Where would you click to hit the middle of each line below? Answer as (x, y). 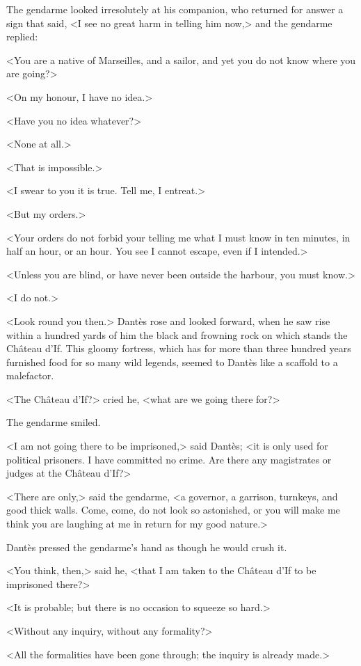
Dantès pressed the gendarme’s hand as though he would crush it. (147, 547)
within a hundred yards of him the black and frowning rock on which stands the (177, 334)
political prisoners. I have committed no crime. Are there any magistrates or (169, 459)
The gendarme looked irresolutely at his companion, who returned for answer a (175, 9)
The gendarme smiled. (54, 422)
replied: (22, 37)
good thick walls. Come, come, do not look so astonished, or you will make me (173, 510)
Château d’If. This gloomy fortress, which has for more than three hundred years (179, 348)
